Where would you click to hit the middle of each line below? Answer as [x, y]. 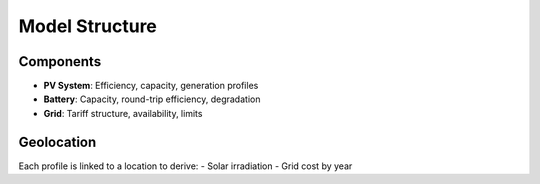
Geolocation [57, 141]
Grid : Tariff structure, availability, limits [123, 113]
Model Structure [87, 26]
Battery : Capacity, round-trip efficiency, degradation [152, 99]
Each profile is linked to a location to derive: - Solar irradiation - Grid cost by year [185, 166]
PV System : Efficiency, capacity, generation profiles [151, 86]
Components [60, 61]
